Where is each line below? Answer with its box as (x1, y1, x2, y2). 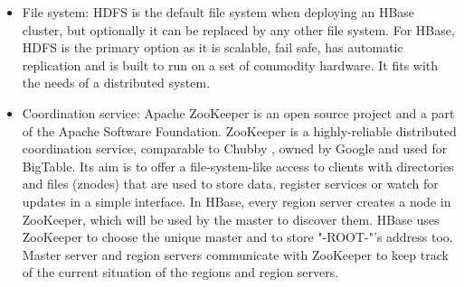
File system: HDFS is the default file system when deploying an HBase (22, 3, 415, 21)
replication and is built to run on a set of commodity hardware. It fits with (22, 55, 439, 74)
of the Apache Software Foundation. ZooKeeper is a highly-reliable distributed (22, 121, 457, 140)
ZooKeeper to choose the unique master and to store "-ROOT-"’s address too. (22, 227, 453, 246)
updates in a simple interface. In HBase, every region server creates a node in (22, 191, 451, 210)
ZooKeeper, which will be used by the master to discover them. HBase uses (22, 209, 440, 228)
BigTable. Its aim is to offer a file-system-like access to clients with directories (22, 156, 454, 175)
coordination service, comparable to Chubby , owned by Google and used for (22, 139, 448, 158)
